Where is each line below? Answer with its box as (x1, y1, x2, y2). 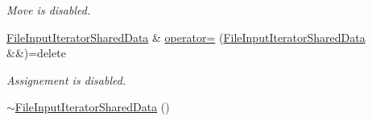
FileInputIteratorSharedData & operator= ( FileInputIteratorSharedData (6, 28, 366, 45)
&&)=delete (6, 44, 66, 61)
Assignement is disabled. (6, 71, 126, 88)
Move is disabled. (6, 2, 91, 18)
